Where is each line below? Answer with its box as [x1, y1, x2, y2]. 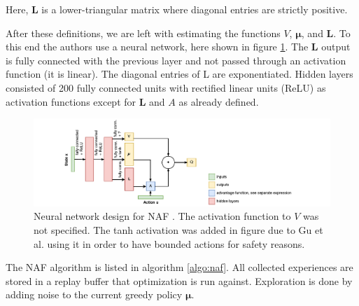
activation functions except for [6, 94, 136, 109]
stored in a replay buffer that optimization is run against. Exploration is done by [6, 273, 353, 288]
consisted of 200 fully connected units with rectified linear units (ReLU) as [6, 80, 326, 95]
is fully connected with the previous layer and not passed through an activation [6, 53, 346, 67]
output [321, 39, 351, 54]
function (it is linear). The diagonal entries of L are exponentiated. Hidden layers [6, 67, 353, 81]
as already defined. [178, 94, 259, 109]
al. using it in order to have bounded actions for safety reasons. [34, 236, 305, 251]
